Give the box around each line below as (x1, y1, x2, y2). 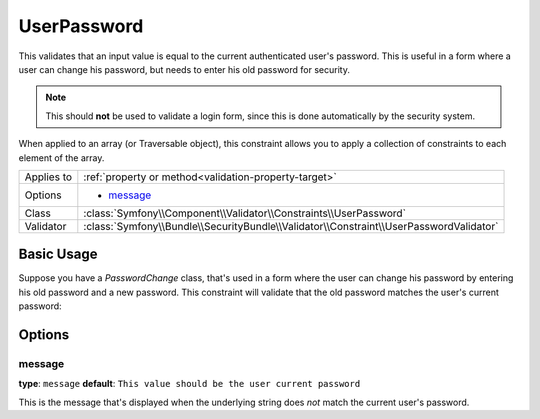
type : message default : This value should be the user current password (18, 378, 361, 390)
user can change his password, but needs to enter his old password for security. (18, 63, 350, 75)
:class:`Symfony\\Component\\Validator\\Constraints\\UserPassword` (83, 206, 407, 220)
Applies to (24, 170, 73, 184)
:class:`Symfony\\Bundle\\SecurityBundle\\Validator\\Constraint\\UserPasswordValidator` (83, 219, 499, 233)
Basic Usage (18, 246, 98, 263)
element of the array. (18, 151, 105, 164)
